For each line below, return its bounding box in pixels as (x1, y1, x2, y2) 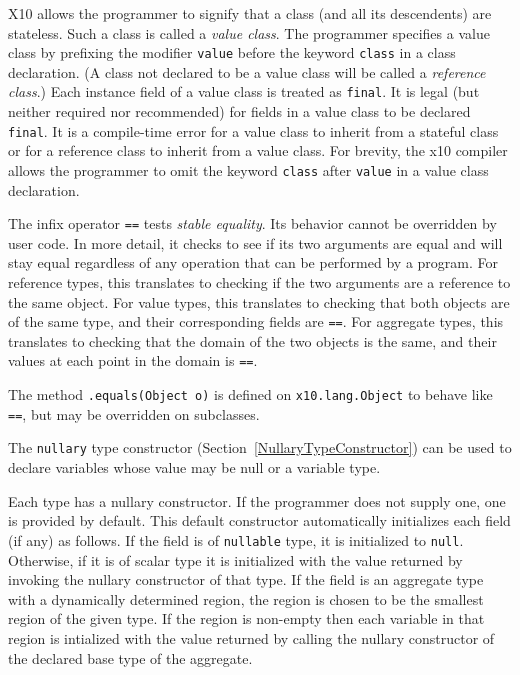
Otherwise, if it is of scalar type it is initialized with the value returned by (8, 549, 463, 570)
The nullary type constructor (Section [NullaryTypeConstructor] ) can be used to (8, 437, 512, 458)
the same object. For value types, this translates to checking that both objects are (8, 291, 510, 312)
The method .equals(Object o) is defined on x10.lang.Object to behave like (8, 384, 493, 405)
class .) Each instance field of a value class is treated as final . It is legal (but (8, 81, 480, 102)
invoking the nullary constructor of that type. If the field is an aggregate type (8, 569, 484, 590)
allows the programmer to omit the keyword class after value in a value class (8, 159, 489, 180)
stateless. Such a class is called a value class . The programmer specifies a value (8, 22, 490, 43)
